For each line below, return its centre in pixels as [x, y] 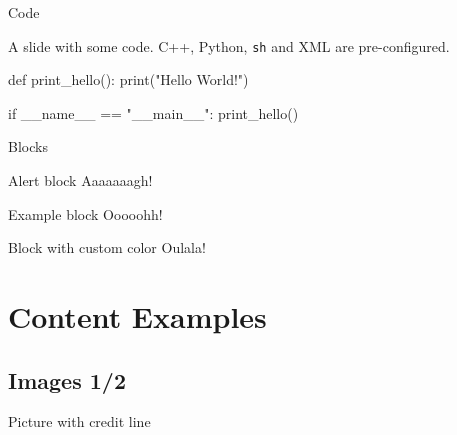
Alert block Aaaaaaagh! [80, 180]
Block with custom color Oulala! [107, 247]
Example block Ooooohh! [85, 213]
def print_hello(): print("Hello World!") [128, 79]
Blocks [28, 146]
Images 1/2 [67, 379]
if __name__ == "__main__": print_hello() [153, 112]
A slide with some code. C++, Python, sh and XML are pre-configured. [229, 45]
